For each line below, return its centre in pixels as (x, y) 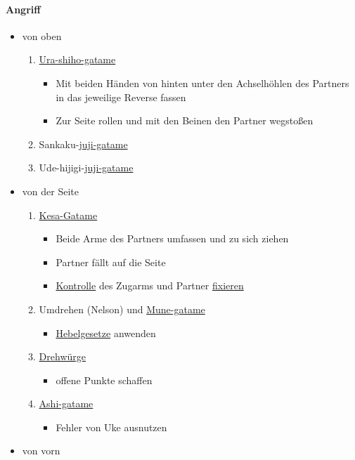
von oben (42, 35)
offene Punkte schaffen (104, 380)
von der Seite (50, 191)
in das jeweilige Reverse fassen (121, 97)
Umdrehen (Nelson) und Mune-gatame (122, 309)
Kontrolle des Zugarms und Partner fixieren (150, 285)
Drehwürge (62, 356)
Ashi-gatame (66, 403)
